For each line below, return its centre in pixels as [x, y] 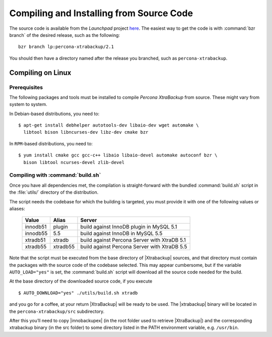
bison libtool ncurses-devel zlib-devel [74, 162]
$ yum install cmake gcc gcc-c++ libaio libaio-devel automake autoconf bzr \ [118, 155]
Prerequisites [26, 87]
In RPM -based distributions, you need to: [51, 143]
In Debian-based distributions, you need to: [54, 114]
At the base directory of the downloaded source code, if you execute [81, 281]
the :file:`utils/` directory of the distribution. [54, 192]
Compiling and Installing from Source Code [101, 13]
